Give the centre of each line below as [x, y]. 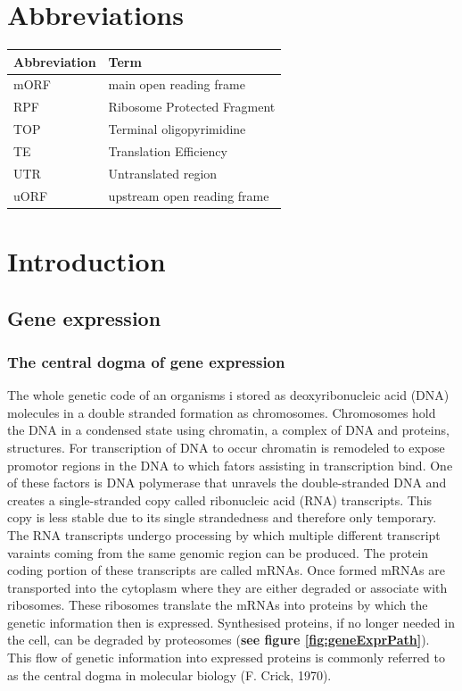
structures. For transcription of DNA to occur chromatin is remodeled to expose [226, 447]
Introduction [87, 260]
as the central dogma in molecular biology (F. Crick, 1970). [169, 674]
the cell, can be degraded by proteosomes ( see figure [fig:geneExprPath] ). [219, 640]
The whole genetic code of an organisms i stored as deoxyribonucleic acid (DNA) [228, 395]
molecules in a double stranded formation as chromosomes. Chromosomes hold [222, 412]
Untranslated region [163, 173]
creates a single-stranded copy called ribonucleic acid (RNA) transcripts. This [220, 500]
